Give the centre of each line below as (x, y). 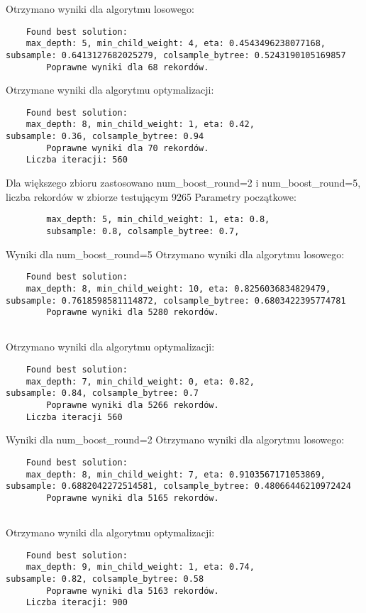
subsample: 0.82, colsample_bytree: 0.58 (105, 579)
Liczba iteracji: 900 (77, 603)
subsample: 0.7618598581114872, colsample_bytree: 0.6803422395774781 (176, 300)
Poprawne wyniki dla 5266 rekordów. (133, 405)
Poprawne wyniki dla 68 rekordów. (128, 67)
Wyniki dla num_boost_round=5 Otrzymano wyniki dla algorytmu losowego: (175, 254)
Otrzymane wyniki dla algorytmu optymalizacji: (110, 90)
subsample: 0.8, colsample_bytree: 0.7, (143, 231)
